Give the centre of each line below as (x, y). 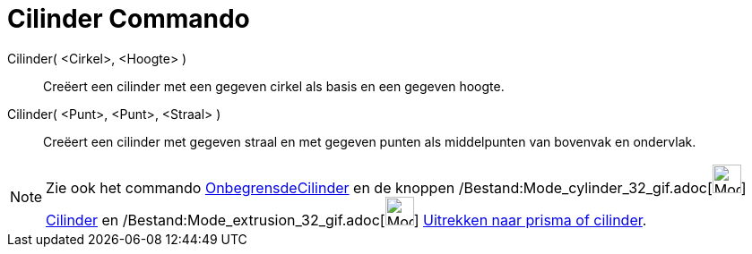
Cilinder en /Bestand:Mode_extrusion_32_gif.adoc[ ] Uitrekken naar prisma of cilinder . (346, 220)
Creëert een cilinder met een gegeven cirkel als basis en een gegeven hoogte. (274, 86)
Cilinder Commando (129, 19)
